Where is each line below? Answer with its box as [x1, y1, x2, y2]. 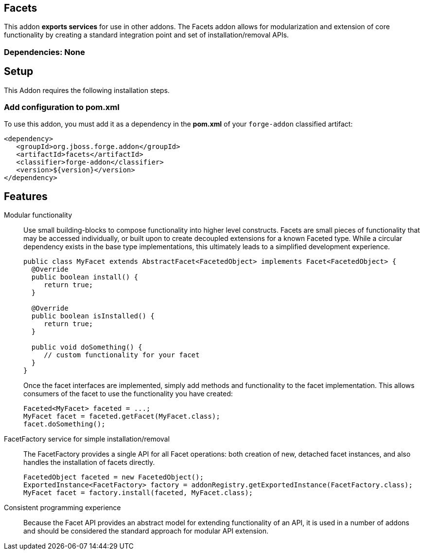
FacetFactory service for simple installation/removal [4, 435, 170, 443]
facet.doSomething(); [23, 420, 106, 428]
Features [4, 190, 48, 203]
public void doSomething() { [31, 343, 142, 351]
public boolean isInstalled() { [31, 312, 155, 320]
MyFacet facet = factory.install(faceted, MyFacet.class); [23, 489, 253, 497]
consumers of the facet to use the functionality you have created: [23, 389, 233, 398]
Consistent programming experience [4, 503, 121, 512]
